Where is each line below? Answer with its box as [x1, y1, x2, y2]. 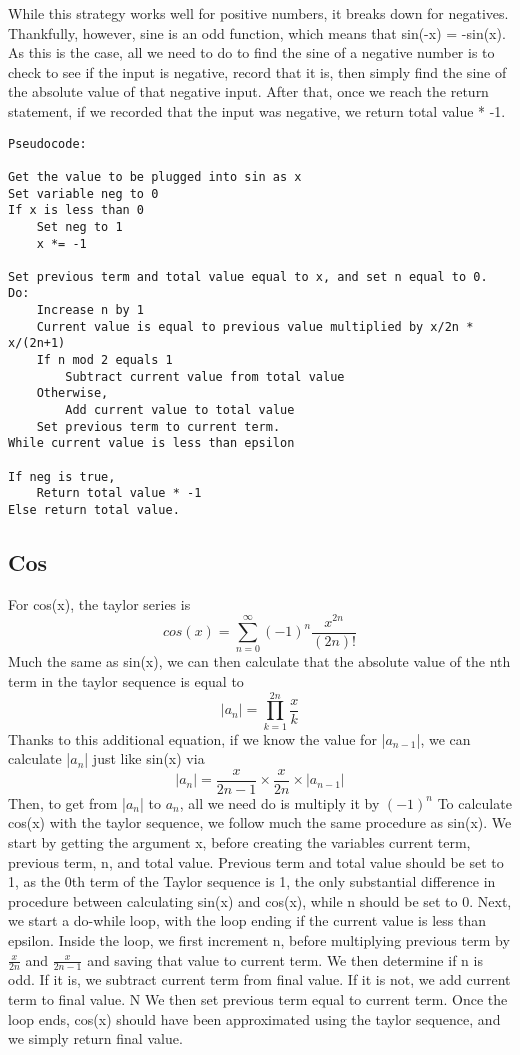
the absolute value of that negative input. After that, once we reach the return [8, 81, 489, 102]
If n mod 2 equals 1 [36, 353, 173, 368]
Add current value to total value [65, 403, 295, 418]
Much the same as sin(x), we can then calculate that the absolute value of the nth [8, 651, 511, 672]
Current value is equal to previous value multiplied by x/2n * [36, 319, 474, 334]
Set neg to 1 [36, 219, 123, 234]
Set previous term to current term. [36, 419, 281, 434]
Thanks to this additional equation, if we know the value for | [8, 728, 386, 749]
